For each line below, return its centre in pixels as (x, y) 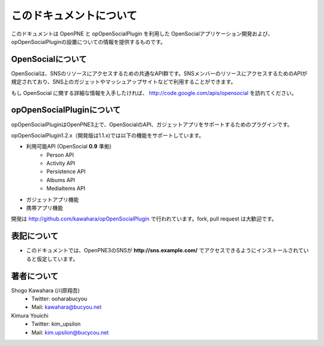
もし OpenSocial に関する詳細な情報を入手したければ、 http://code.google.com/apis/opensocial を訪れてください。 (154, 93)
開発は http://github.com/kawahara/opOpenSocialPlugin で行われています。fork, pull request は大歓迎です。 (144, 219)
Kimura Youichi (30, 315)
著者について (35, 276)
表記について (35, 236)
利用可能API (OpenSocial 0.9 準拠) (69, 147)
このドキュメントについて (74, 16)
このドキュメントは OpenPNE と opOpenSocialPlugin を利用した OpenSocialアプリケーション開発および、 (142, 34)
